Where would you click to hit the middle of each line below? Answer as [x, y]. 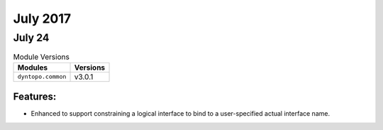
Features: [35, 97]
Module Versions [41, 57]
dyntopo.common [42, 77]
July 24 [31, 38]
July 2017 [42, 18]
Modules [33, 67]
